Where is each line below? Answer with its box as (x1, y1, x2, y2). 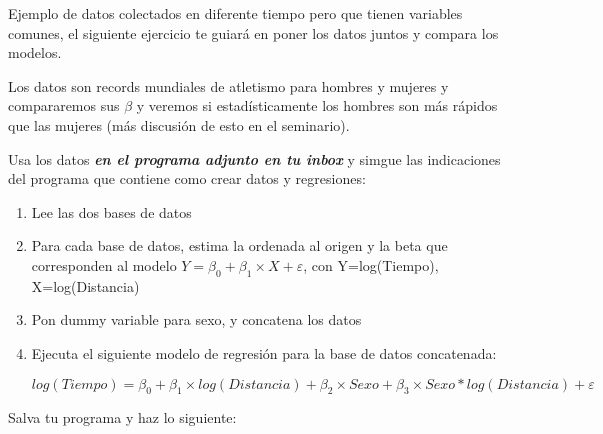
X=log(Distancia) (31, 275, 140, 296)
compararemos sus (8, 95, 120, 116)
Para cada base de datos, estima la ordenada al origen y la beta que (31, 235, 448, 256)
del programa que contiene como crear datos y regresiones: (8, 168, 366, 189)
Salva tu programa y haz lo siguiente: (8, 407, 237, 428)
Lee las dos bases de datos (31, 201, 192, 222)
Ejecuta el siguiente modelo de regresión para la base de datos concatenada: (31, 342, 497, 363)
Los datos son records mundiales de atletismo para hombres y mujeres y (8, 75, 449, 96)
